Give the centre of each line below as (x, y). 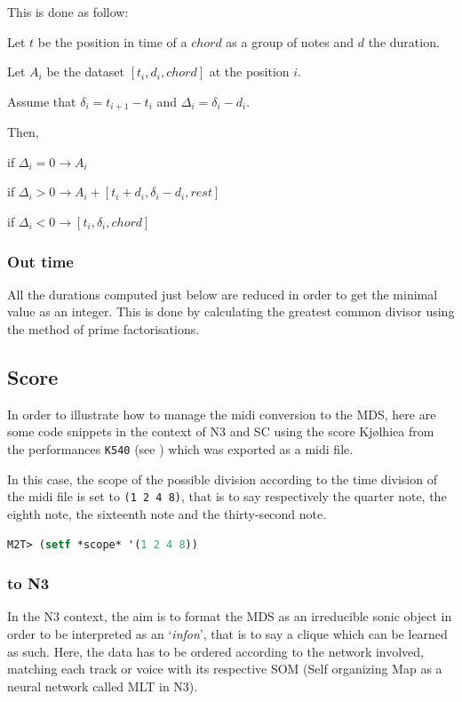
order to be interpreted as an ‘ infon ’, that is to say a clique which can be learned (227, 633)
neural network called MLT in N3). (103, 686)
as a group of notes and (290, 41)
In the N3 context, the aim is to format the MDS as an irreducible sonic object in (230, 616)
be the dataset (85, 72)
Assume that (42, 101)
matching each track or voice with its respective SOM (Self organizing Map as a (225, 669)
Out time (40, 261)
